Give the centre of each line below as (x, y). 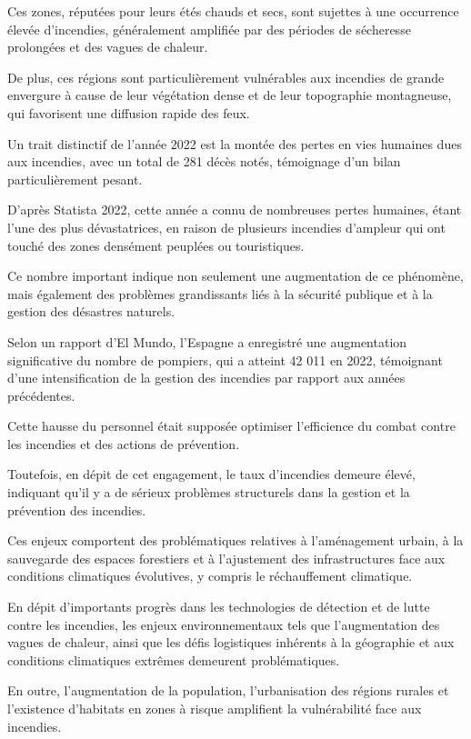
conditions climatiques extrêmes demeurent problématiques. (174, 659)
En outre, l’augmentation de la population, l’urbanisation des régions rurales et (228, 690)
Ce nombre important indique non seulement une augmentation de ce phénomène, (235, 276)
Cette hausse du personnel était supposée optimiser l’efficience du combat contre (231, 426)
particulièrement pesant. (75, 179)
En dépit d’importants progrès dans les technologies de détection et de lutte (219, 607)
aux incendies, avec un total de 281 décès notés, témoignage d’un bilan (204, 161)
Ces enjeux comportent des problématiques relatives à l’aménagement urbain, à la (235, 540)
